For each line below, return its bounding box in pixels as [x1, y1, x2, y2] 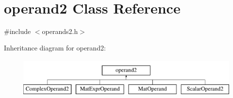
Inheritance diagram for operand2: [4, 42, 106, 52]
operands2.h [42, 26, 78, 36]
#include [4, 26, 31, 36]
